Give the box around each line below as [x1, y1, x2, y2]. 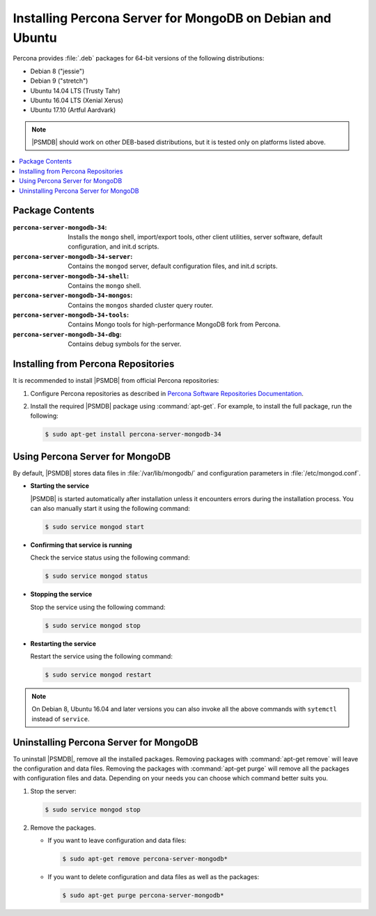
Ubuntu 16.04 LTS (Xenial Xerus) [30, 96, 123, 104]
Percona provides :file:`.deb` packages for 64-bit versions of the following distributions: [13, 54, 265, 63]
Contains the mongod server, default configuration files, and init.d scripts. [68, 262, 278, 271]
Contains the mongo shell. [68, 281, 142, 290]
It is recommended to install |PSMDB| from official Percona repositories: [13, 377, 219, 385]
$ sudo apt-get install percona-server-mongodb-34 [45, 430, 222, 439]
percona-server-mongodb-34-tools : [13, 310, 129, 319]
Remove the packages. [30, 823, 97, 832]
